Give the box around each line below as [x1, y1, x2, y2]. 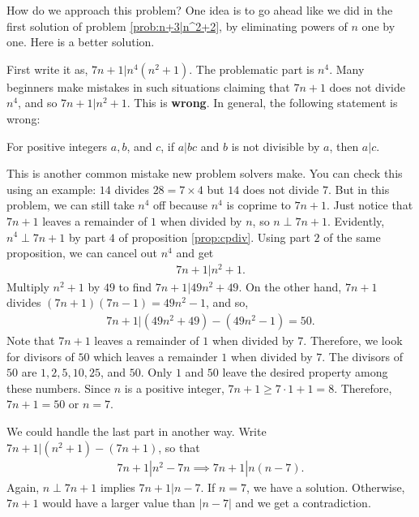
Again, [6, 478, 40, 495]
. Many [329, 60, 365, 77]
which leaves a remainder [93, 347, 218, 364]
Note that [6, 332, 55, 349]
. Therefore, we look [303, 332, 403, 349]
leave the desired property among [222, 364, 388, 381]
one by [361, 17, 395, 34]
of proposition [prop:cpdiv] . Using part [118, 228, 310, 245]
